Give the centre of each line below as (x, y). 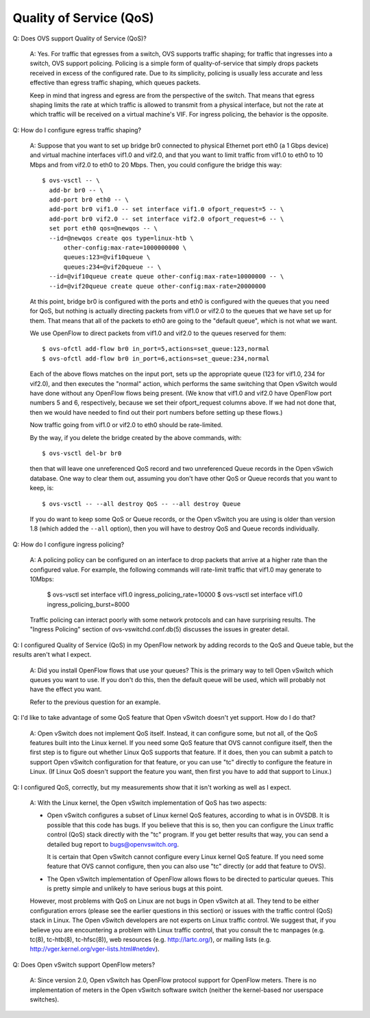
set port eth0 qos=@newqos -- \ (103, 229)
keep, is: (42, 488)
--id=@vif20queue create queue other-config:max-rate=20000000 (158, 286)
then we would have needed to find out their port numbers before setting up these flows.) (156, 412)
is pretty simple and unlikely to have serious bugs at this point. (135, 888)
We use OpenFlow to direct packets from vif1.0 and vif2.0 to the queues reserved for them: (158, 333)
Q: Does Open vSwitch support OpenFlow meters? (84, 965)
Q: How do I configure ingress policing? (69, 544)
